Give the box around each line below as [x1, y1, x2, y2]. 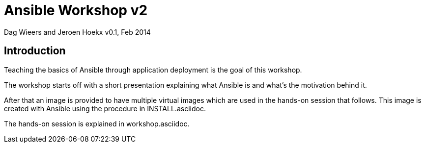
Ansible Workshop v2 [4, 2, 148, 19]
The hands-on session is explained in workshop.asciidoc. [4, 119, 190, 128]
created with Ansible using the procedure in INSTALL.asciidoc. [4, 104, 206, 113]
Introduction [4, 45, 66, 57]
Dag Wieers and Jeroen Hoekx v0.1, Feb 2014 [4, 27, 151, 36]
